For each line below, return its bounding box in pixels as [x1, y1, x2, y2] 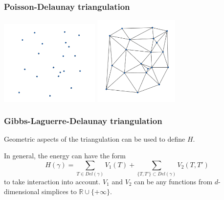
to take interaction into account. [4, 176, 101, 186]
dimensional [4, 186, 40, 196]
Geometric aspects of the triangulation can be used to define [4, 134, 185, 144]
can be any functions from [134, 176, 213, 186]
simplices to [42, 186, 77, 196]
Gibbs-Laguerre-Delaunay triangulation [4, 115, 162, 127]
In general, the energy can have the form [4, 150, 126, 160]
